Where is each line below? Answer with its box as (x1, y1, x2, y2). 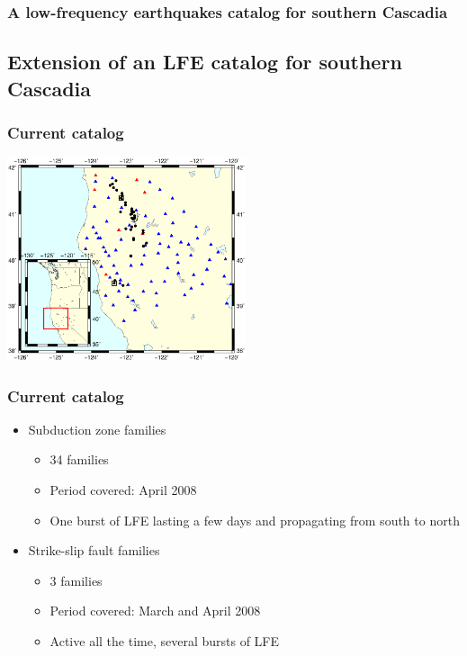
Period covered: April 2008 (49, 481, 197, 499)
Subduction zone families (28, 419, 166, 438)
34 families (49, 450, 109, 469)
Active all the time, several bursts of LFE (49, 631, 280, 650)
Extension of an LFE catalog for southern (7, 48, 402, 76)
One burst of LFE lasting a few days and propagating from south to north (49, 510, 460, 529)
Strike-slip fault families (28, 541, 160, 560)
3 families (49, 571, 103, 589)
